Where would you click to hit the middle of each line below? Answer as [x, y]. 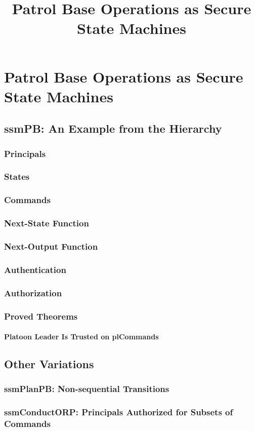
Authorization [33, 292]
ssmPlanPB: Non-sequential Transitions [87, 389]
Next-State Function [47, 223]
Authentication [35, 269]
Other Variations [49, 364]
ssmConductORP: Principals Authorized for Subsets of [119, 412]
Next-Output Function [51, 246]
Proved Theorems [41, 316]
